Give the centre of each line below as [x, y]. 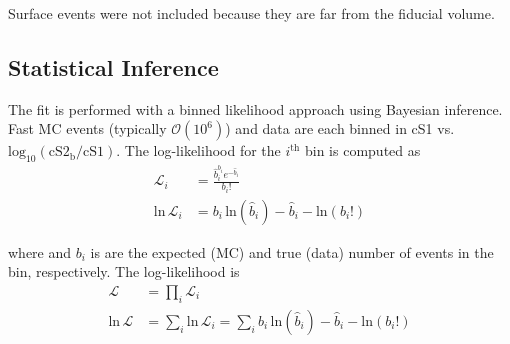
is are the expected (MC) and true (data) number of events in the [292, 251]
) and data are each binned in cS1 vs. [340, 128]
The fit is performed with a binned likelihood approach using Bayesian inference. [255, 108]
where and [40, 251]
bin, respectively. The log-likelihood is [124, 271]
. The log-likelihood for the [198, 150]
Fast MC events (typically [87, 128]
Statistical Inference [113, 66]
